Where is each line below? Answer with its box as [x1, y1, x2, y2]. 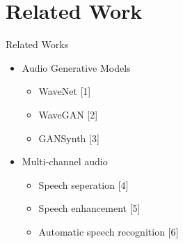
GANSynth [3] [38, 130, 100, 145]
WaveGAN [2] [38, 107, 98, 121]
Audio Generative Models [22, 60, 131, 75]
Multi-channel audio [22, 154, 108, 169]
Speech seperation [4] [38, 177, 129, 192]
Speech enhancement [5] [38, 201, 141, 215]
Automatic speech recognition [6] [38, 224, 179, 238]
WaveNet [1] [38, 84, 91, 98]
